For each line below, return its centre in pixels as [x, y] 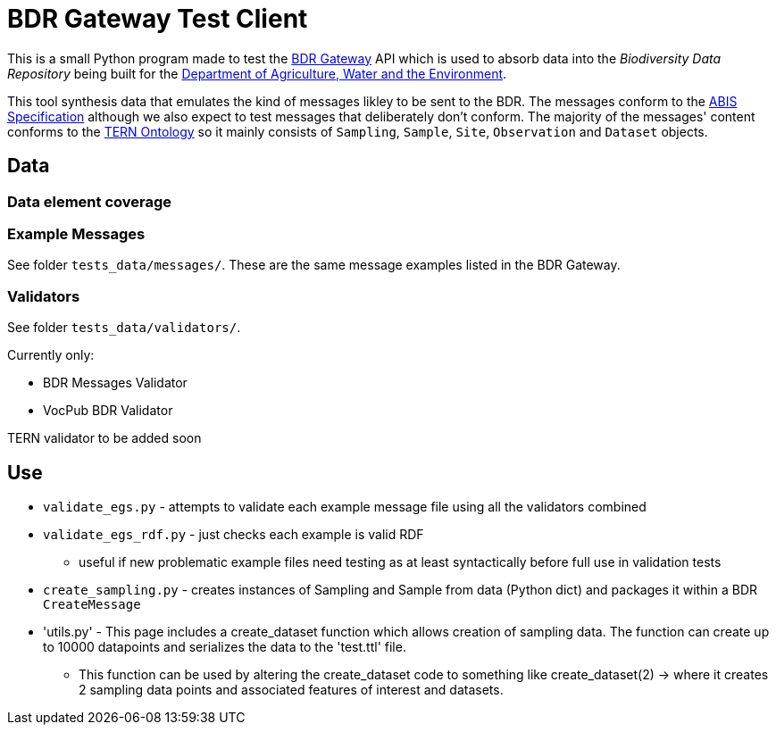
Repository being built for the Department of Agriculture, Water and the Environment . [257, 73]
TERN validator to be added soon [104, 438]
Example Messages [76, 233]
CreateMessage [92, 604]
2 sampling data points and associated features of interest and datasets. [291, 689]
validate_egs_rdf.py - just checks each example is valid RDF [234, 534]
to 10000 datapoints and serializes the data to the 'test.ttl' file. [225, 646]
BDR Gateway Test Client [158, 19]
